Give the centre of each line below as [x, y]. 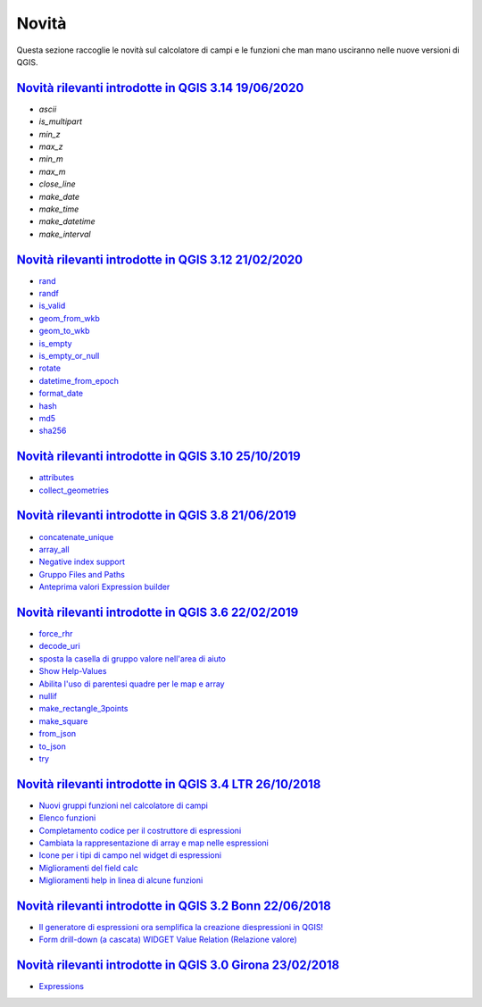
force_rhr [56, 634]
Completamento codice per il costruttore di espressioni [140, 830]
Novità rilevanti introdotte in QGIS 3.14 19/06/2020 [160, 88]
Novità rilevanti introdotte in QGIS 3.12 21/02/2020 [160, 259]
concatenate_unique [76, 537]
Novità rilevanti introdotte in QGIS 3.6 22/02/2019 [158, 612]
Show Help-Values [73, 671]
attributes [57, 478]
